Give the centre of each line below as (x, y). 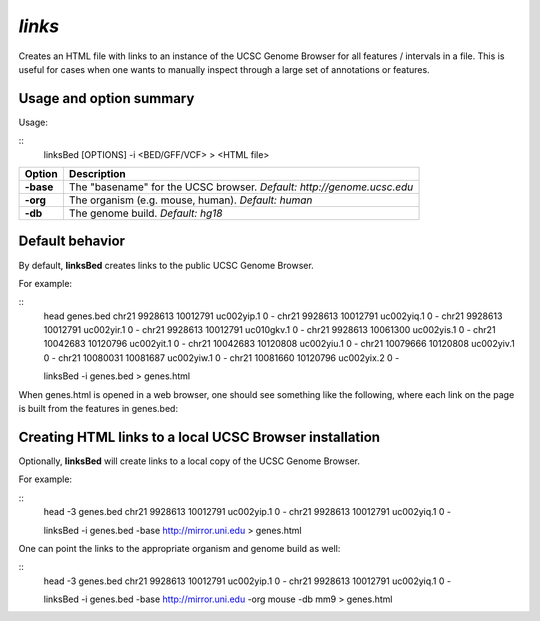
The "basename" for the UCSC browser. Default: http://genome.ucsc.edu (241, 187)
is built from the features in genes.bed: (98, 409)
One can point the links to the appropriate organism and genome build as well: (179, 548)
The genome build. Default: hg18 (145, 213)
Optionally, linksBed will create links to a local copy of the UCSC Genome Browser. (189, 461)
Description (97, 174)
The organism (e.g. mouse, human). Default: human (190, 200)
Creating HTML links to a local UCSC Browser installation (199, 436)
